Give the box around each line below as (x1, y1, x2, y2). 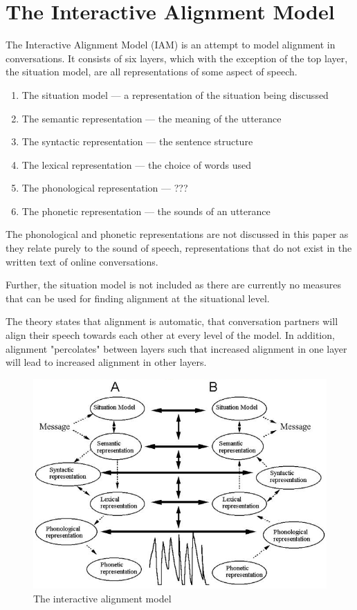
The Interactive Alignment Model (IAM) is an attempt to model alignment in (6, 37, 336, 52)
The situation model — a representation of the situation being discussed (21, 87, 329, 102)
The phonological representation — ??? (21, 181, 188, 195)
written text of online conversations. (6, 254, 158, 268)
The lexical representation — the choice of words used (21, 157, 252, 172)
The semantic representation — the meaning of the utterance (21, 111, 282, 125)
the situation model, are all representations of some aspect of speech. (6, 64, 297, 79)
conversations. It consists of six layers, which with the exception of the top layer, (6, 50, 348, 65)
